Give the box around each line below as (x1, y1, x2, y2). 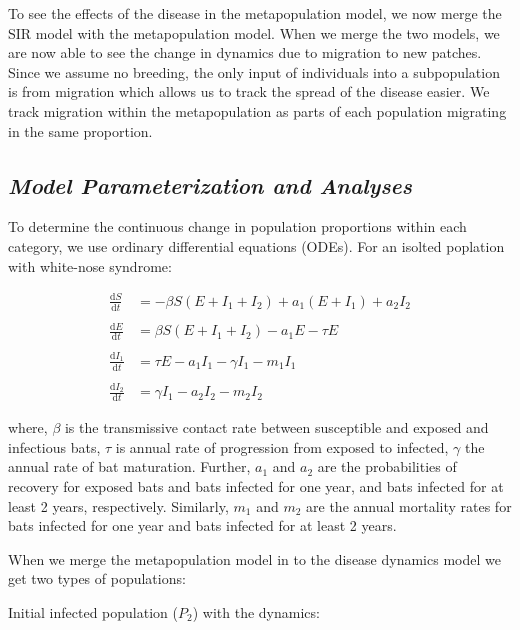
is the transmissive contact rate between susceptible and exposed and (64, 417, 489, 438)
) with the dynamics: (192, 601, 320, 622)
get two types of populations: (8, 568, 186, 589)
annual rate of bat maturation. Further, (8, 456, 251, 477)
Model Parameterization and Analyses (8, 169, 413, 200)
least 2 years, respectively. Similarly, (8, 495, 229, 516)
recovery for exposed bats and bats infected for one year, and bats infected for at (8, 475, 504, 496)
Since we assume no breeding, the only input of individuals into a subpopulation (8, 61, 500, 82)
